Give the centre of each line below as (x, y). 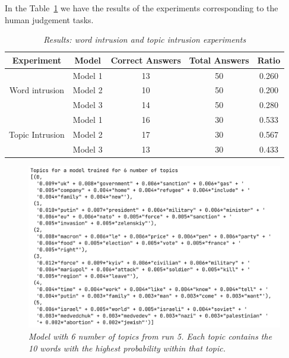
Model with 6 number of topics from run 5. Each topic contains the (150, 336)
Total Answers (219, 60)
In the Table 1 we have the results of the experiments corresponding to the (142, 8)
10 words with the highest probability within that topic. (127, 348)
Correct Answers (146, 60)
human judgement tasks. (49, 19)
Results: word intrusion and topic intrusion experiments (145, 39)
